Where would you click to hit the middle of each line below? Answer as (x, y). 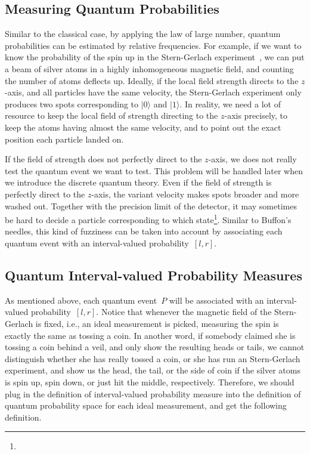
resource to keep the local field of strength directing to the (111, 115)
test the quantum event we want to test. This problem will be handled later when (154, 170)
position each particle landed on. (64, 139)
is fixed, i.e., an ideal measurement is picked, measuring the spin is (157, 323)
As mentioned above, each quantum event (81, 300)
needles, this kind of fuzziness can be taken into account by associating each (144, 231)
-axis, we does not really (252, 159)
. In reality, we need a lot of (230, 104)
